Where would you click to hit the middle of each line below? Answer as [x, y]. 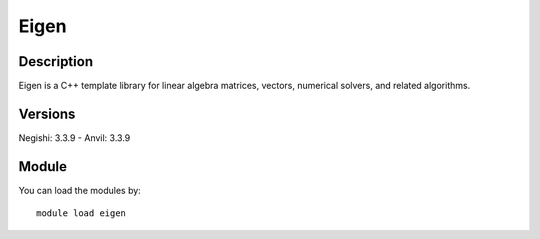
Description [56, 61]
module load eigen [81, 213]
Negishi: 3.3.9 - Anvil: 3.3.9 [74, 137]
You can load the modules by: [80, 190]
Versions [47, 113]
